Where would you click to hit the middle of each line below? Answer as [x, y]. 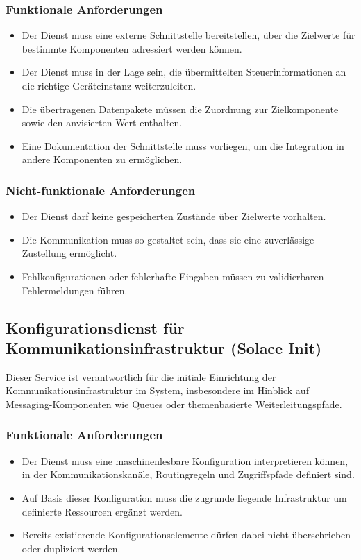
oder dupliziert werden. [71, 548]
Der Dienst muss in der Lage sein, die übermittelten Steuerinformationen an [184, 72]
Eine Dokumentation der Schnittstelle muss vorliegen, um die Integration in [183, 145]
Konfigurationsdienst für [95, 327]
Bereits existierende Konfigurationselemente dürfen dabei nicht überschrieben [186, 535]
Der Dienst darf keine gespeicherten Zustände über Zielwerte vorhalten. [174, 216]
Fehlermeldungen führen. [75, 290]
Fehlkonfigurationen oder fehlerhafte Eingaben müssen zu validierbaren [173, 276]
